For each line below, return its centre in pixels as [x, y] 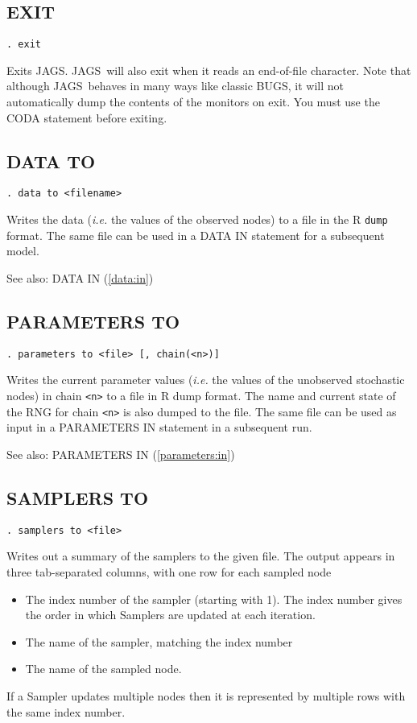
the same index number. [66, 711]
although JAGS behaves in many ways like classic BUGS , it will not [175, 86]
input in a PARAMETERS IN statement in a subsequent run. [159, 427]
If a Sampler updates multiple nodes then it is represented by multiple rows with [206, 695]
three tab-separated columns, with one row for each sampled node [169, 571]
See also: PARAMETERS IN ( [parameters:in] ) [121, 454]
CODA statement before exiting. [87, 117]
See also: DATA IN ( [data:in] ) [80, 277]
